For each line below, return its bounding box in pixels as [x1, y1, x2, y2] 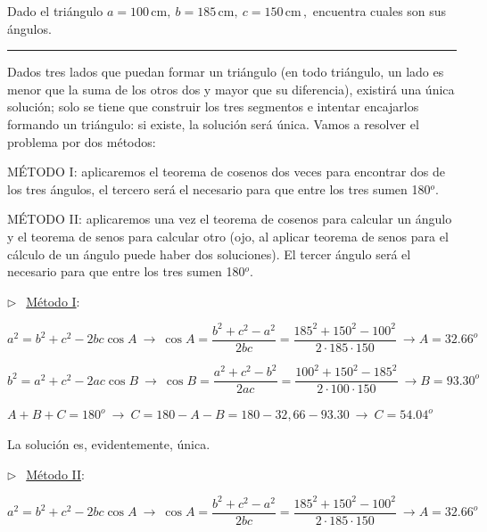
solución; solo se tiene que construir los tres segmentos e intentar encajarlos [7, 97, 419, 116]
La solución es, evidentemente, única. [7, 435, 210, 454]
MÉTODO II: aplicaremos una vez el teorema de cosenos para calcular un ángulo [7, 209, 452, 228]
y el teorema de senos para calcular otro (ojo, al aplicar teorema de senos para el [7, 226, 449, 245]
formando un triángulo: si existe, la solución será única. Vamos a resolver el [7, 114, 419, 133]
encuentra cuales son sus [312, 2, 447, 20]
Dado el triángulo [7, 2, 103, 20]
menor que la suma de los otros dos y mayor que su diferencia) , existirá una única [7, 79, 455, 98]
